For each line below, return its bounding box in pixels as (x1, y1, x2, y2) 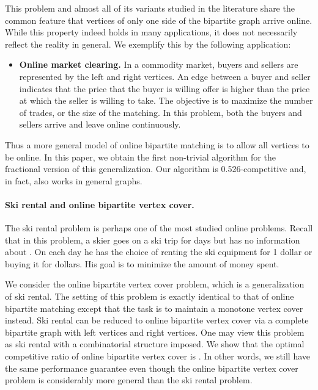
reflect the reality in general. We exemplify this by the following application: (5, 37, 291, 50)
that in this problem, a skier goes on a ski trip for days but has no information (5, 233, 300, 246)
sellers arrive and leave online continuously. (19, 118, 181, 131)
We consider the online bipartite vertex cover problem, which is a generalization (5, 278, 305, 291)
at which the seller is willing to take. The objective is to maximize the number (19, 94, 313, 107)
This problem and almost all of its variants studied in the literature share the (5, 2, 295, 14)
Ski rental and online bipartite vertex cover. (5, 198, 194, 211)
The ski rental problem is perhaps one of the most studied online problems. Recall (5, 222, 313, 234)
